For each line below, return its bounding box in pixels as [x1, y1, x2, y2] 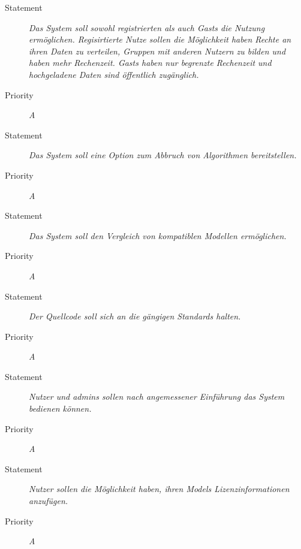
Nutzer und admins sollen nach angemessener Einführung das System [29, 390, 285, 403]
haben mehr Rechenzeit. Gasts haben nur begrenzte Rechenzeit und [29, 56, 272, 69]
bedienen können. [29, 402, 92, 415]
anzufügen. [29, 494, 68, 507]
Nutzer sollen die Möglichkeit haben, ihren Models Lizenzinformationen [29, 482, 290, 495]
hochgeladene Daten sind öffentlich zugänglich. [29, 68, 199, 80]
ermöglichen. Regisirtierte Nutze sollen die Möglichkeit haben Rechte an [29, 33, 291, 46]
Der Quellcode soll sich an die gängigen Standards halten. [29, 310, 241, 322]
